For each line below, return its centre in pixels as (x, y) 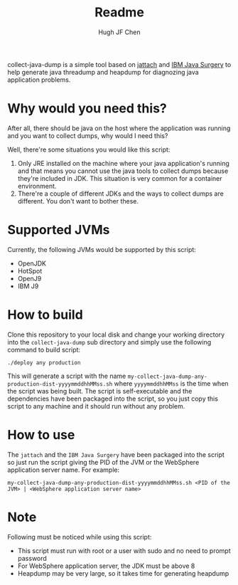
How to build (45, 315)
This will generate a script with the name (67, 376)
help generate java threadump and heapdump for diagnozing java (103, 72)
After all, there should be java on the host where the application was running (119, 128)
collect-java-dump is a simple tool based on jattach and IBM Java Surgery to (119, 64)
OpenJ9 (29, 278)
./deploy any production (44, 363)
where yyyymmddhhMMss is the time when (171, 383)
